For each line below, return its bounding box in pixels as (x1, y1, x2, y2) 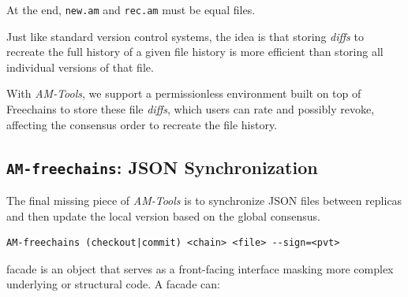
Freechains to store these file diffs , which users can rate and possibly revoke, (6, 101, 375, 117)
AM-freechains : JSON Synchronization (6, 154, 318, 179)
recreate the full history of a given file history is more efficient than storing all (6, 43, 384, 60)
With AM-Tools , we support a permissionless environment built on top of (6, 85, 361, 102)
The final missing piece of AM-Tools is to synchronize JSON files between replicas (6, 192, 402, 208)
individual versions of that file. (6, 58, 154, 75)
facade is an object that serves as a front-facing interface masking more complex (6, 260, 394, 277)
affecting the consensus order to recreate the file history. (6, 116, 278, 132)
